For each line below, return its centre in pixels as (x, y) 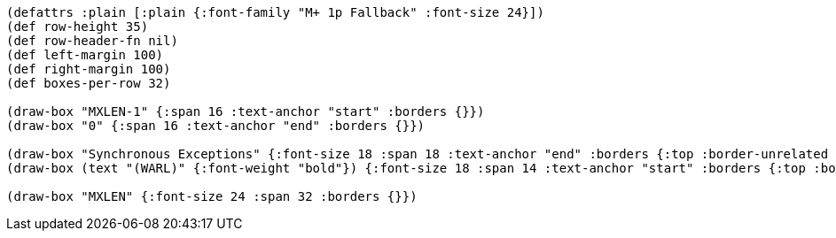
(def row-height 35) (78, 27)
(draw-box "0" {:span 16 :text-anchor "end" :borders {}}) (216, 126)
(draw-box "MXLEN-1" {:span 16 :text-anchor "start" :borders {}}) (246, 111)
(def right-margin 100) (89, 69)
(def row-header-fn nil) (92, 41)
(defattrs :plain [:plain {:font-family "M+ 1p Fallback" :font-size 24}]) (275, 12)
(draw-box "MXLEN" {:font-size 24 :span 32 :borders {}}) (212, 196)
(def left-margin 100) (85, 55)
